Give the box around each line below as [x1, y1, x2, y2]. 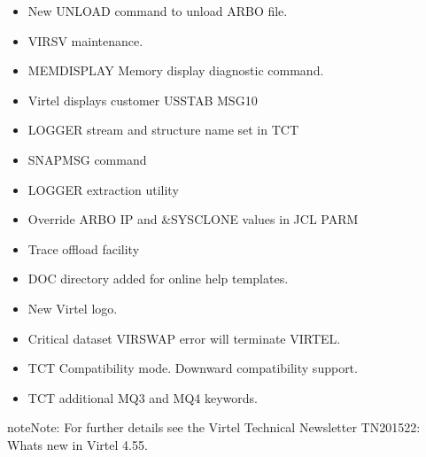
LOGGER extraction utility [27, 180, 179, 198]
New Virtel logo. [27, 298, 118, 317]
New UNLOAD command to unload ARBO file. [27, 2, 288, 19]
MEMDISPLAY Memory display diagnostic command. [27, 61, 324, 80]
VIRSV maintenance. [27, 31, 143, 50]
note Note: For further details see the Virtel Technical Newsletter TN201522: [7, 418, 421, 437]
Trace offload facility [27, 239, 140, 258]
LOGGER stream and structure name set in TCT [27, 120, 299, 139]
